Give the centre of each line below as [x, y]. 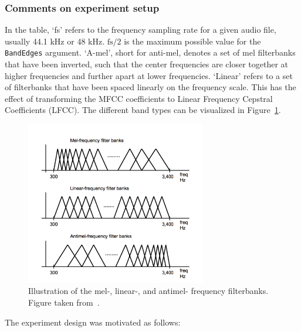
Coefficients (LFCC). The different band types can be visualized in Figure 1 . [143, 110]
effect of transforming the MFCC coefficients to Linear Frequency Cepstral [139, 98]
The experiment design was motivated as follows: [93, 322]
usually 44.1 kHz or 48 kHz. [55, 41]
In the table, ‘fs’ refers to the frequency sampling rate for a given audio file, [141, 30]
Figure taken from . [64, 302]
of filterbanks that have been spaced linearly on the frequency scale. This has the [150, 87]
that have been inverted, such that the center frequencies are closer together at [147, 64]
